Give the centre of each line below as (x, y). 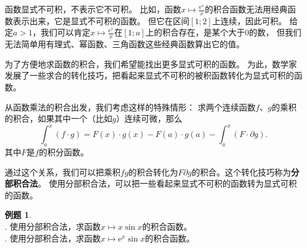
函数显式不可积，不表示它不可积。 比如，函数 (93, 9)
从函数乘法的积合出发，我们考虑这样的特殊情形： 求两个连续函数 (130, 107)
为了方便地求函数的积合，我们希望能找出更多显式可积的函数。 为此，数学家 (151, 63)
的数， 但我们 (275, 32)
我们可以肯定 (66, 32)
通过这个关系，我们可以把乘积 (63, 172)
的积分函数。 (63, 152)
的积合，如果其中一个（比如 (58, 118)
